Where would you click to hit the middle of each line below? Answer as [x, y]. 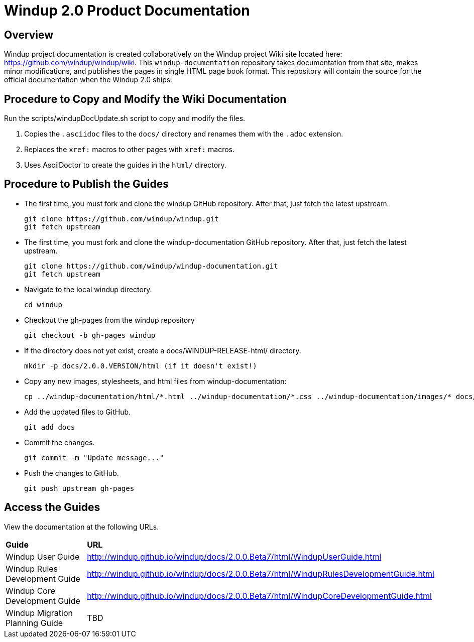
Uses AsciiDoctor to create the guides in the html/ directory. [125, 165]
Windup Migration [39, 613]
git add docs [50, 427]
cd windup [43, 304]
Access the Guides [52, 507]
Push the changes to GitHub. [72, 473]
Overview [29, 35]
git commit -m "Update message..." [94, 458]
